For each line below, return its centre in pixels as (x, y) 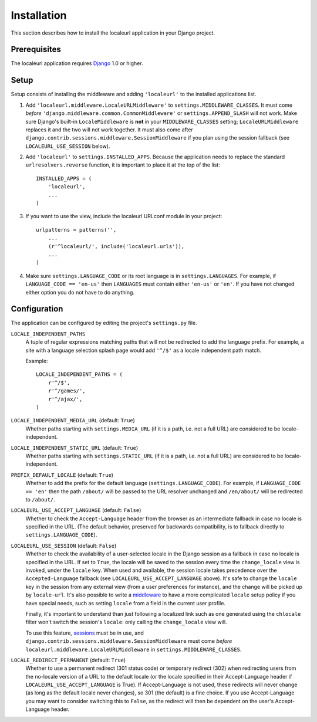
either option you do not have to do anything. (80, 292)
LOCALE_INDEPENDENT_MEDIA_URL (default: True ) (73, 421)
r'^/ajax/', (65, 399)
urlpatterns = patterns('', (76, 230)
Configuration (37, 309)
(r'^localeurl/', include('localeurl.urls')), (116, 246)
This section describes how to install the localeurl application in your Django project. (113, 33)
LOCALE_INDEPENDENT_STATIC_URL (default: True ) (75, 448)
